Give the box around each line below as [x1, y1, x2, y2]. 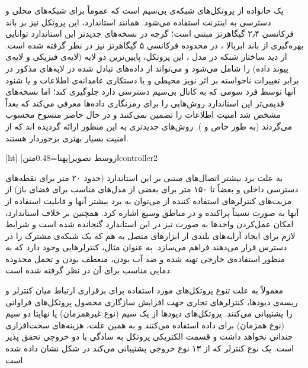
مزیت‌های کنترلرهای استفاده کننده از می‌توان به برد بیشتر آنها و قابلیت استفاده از [5, 194, 292, 206]
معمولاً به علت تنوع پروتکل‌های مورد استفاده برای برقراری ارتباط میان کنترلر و [5, 284, 284, 296]
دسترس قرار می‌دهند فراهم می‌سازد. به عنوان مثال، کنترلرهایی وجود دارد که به [5, 241, 287, 253]
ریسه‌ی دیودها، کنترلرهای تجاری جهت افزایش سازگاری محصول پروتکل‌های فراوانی [5, 295, 298, 308]
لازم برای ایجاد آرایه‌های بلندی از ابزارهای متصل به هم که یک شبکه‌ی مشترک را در [5, 229, 296, 241]
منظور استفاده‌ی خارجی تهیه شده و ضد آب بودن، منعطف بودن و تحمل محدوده [5, 252, 285, 264]
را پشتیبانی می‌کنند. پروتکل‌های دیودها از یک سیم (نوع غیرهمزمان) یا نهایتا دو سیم [5, 307, 293, 319]
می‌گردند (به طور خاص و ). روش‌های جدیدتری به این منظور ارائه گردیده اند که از [5, 120, 293, 132]
